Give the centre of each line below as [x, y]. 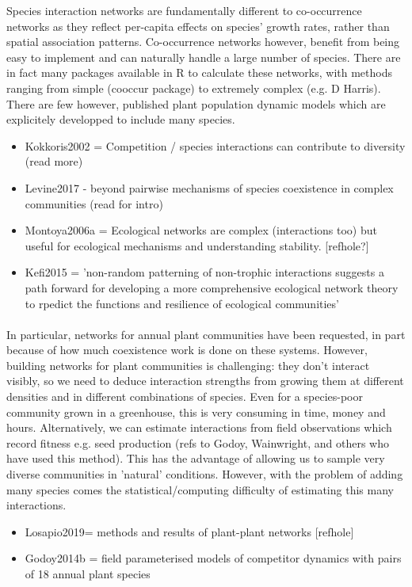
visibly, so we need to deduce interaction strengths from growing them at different [205, 381]
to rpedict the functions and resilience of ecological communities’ [182, 303]
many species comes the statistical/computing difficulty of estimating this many [200, 489]
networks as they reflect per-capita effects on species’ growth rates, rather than [198, 26]
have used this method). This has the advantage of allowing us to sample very [196, 458]
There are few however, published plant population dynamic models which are [196, 103]
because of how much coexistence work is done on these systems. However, [187, 350]
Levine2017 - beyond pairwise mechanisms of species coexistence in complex [209, 187]
